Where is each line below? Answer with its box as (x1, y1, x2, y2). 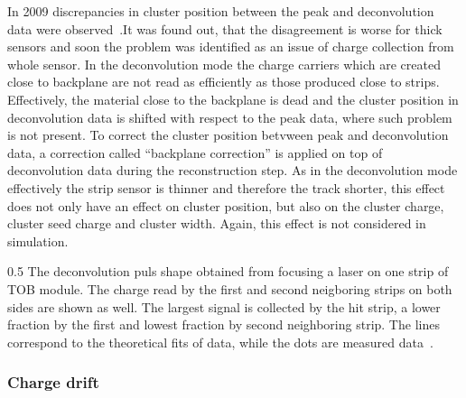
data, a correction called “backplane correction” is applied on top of (7, 143, 383, 162)
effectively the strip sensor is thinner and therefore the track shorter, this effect (7, 178, 445, 197)
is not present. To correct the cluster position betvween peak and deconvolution (7, 125, 449, 144)
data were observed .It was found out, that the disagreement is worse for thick (7, 19, 443, 38)
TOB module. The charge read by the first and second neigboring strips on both (7, 279, 452, 298)
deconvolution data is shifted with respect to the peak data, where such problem (7, 107, 452, 126)
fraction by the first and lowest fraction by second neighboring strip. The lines (7, 315, 440, 334)
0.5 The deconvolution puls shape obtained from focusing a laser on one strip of (7, 262, 449, 281)
